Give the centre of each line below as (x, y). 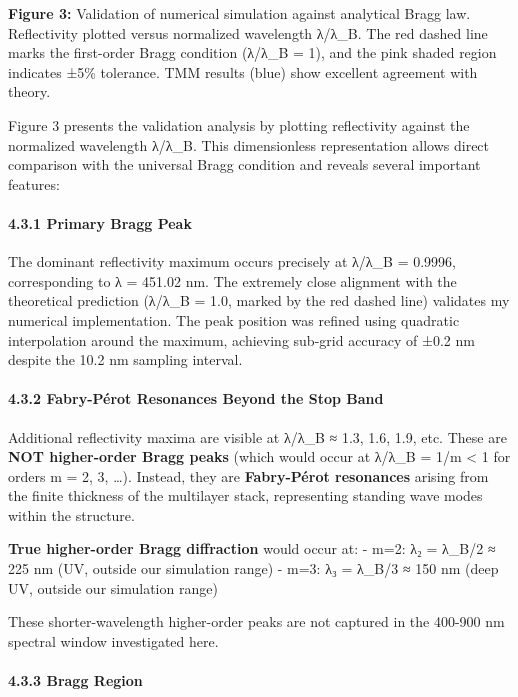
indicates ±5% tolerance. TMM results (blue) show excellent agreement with (243, 71)
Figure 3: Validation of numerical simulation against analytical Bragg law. (239, 13)
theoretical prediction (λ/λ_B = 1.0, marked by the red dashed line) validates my (259, 300)
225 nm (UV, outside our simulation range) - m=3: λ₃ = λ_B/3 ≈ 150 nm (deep (253, 568)
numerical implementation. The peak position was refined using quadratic (234, 319)
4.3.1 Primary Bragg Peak (100, 222)
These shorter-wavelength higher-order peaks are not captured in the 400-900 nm (256, 621)
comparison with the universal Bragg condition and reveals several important (244, 164)
